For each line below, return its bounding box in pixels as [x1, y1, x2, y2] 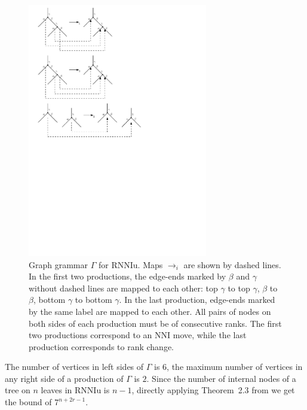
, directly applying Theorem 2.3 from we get [131, 384, 295, 396]
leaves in [41, 384, 72, 396]
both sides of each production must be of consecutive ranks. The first [29, 317, 282, 329]
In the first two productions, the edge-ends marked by [29, 270, 226, 283]
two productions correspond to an [29, 329, 152, 341]
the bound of [5, 396, 52, 408]
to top [228, 281, 250, 294]
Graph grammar [29, 258, 88, 271]
